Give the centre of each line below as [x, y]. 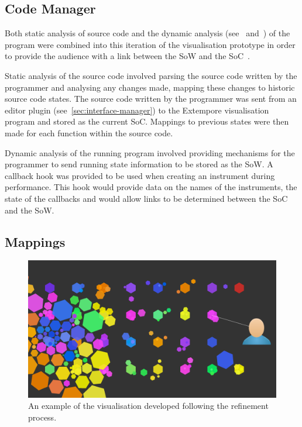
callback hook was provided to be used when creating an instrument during [140, 175]
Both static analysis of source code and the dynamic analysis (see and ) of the [147, 33]
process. [42, 417]
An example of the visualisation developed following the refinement [148, 406]
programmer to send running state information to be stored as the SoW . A [139, 164]
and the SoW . [30, 210]
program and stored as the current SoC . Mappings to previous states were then [147, 121]
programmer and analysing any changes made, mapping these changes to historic [150, 87]
